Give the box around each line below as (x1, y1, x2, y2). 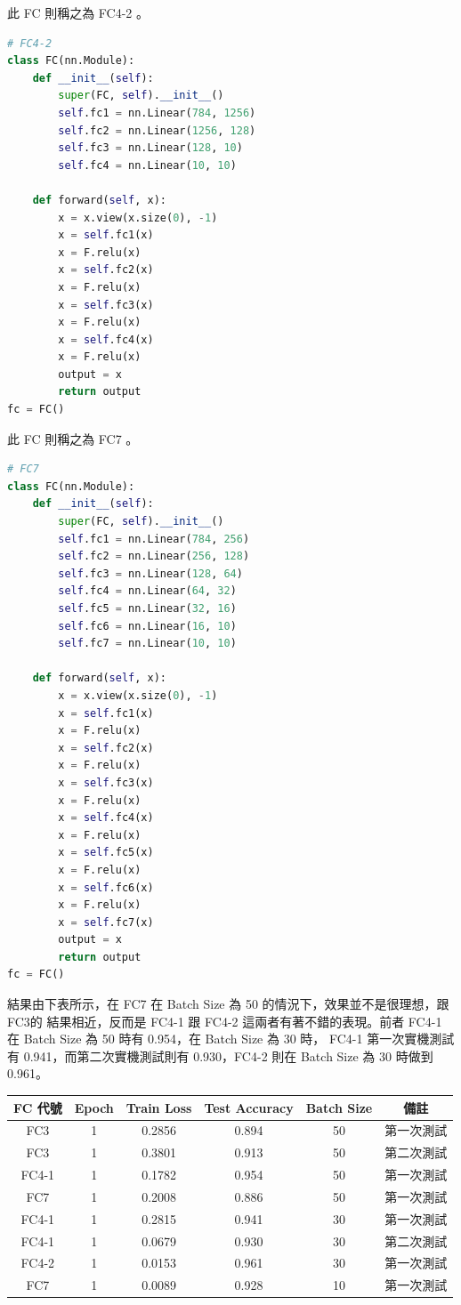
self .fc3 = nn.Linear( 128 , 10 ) (58, 141, 243, 155)
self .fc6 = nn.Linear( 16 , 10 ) (58, 619, 237, 632)
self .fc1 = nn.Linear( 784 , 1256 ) (58, 106, 256, 119)
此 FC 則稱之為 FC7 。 (7, 429, 139, 447)
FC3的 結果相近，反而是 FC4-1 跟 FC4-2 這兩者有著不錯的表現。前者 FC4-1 (7, 1011, 442, 1030)
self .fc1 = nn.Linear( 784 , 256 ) (58, 532, 250, 545)
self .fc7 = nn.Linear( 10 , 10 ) (58, 637, 237, 650)
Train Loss (125, 1098, 192, 1116)
